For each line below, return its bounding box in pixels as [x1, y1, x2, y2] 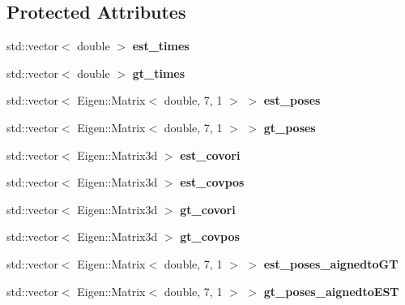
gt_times [132, 64, 185, 81]
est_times [132, 37, 190, 54]
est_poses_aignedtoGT [263, 255, 399, 272]
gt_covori [180, 200, 236, 217]
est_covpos [180, 174, 245, 191]
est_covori [180, 146, 241, 163]
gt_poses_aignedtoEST [263, 282, 399, 299]
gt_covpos [180, 228, 240, 245]
